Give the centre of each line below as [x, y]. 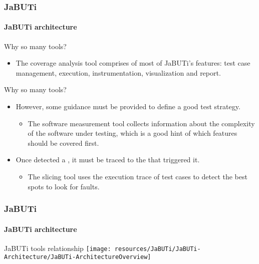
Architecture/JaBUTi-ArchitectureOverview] [78, 257]
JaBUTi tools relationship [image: [58, 248]
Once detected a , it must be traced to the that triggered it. [108, 160]
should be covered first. [63, 143]
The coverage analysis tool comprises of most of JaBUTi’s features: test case [133, 63]
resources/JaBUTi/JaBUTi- [158, 249]
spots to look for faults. [64, 186]
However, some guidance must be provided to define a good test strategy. [128, 106]
